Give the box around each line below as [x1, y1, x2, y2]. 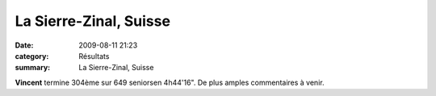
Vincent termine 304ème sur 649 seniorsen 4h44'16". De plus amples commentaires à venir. [15, 77, 325, 87]
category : [15, 51, 49, 61]
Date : [15, 40, 34, 50]
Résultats [78, 51, 110, 61]
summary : [15, 63, 51, 73]
